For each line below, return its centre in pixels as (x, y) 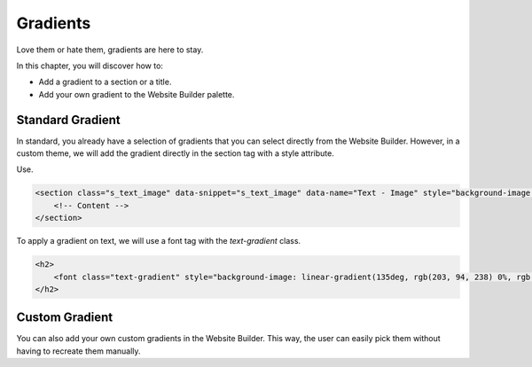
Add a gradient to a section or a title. (105, 82)
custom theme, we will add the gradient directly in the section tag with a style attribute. (175, 153)
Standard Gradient (68, 120)
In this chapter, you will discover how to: (90, 66)
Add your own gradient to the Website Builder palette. (137, 94)
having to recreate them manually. (78, 351)
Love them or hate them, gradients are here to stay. (110, 50)
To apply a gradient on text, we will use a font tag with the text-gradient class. (159, 241)
